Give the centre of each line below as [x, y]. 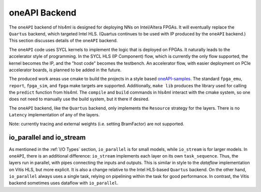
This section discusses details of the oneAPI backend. [63, 41]
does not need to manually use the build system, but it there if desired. [79, 99]
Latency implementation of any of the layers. [54, 115]
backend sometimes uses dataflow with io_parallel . [64, 183]
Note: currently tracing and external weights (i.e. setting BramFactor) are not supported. [96, 124]
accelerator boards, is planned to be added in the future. [65, 70]
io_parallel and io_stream [47, 137]
